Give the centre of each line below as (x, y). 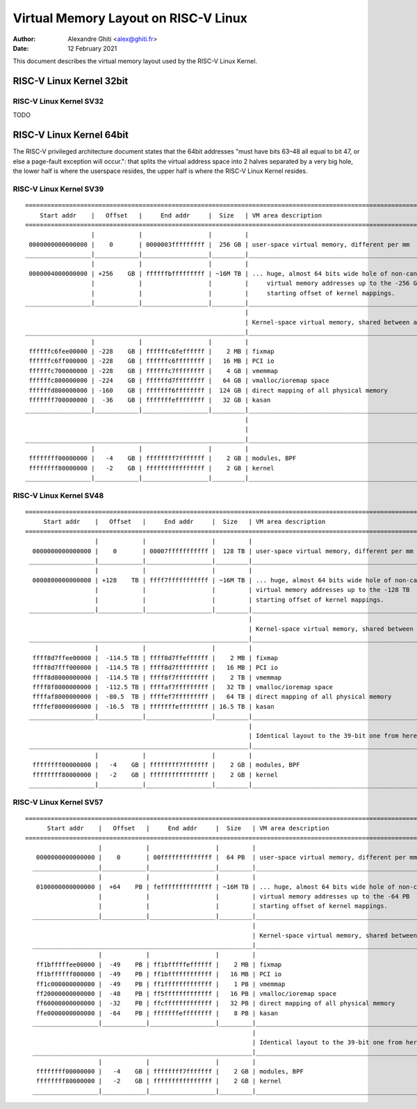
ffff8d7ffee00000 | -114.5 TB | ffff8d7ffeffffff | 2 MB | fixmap (155, 658)
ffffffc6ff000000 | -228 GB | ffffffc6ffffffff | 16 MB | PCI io (152, 361)
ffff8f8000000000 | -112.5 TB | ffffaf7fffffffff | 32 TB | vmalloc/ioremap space (183, 687)
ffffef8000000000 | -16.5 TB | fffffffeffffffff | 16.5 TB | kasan (153, 706)
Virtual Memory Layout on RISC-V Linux (130, 18)
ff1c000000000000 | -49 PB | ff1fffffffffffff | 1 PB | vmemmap (161, 984)
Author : (24, 39)
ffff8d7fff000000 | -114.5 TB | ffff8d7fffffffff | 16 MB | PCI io (155, 668)
